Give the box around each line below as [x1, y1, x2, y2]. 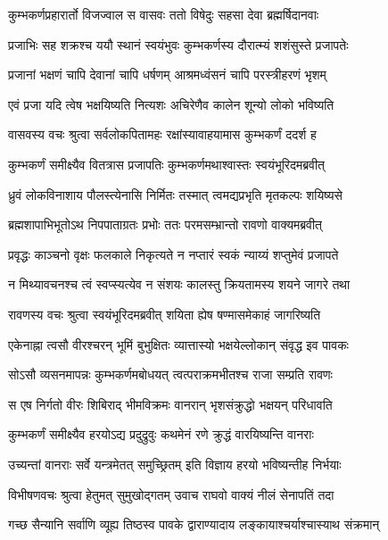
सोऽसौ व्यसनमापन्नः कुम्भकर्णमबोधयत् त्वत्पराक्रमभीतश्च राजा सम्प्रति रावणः [8, 365, 333, 384]
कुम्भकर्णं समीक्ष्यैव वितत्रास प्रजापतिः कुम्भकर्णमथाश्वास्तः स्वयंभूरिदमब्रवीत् [8, 154, 326, 173]
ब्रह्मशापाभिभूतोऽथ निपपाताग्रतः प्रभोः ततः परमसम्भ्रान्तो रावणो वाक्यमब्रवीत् [8, 215, 323, 234]
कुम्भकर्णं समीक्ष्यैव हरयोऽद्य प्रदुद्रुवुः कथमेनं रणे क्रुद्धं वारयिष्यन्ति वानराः [8, 425, 314, 444]
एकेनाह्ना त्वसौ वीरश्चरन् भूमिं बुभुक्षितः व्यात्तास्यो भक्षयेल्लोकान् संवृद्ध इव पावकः [8, 335, 349, 353]
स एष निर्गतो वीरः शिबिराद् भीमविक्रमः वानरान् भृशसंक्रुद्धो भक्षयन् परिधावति [8, 395, 333, 413]
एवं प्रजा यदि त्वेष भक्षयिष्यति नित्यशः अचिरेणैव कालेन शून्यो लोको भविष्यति [8, 95, 334, 113]
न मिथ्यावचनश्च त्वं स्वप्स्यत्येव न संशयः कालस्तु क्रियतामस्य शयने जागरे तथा [8, 275, 351, 294]
